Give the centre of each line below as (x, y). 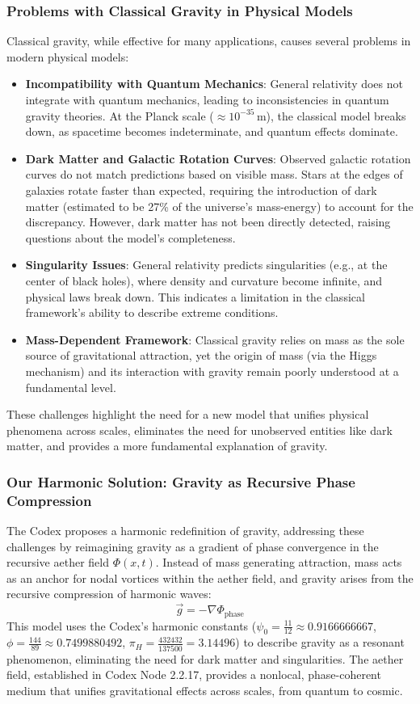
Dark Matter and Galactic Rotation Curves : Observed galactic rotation (218, 158)
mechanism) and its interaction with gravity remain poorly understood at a (212, 371)
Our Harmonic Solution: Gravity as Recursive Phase (181, 481)
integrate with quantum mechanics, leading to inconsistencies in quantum (207, 99)
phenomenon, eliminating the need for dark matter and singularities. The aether (205, 658)
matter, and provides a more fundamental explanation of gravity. (167, 446)
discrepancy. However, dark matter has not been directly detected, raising (208, 222)
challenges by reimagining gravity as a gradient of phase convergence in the (193, 546)
